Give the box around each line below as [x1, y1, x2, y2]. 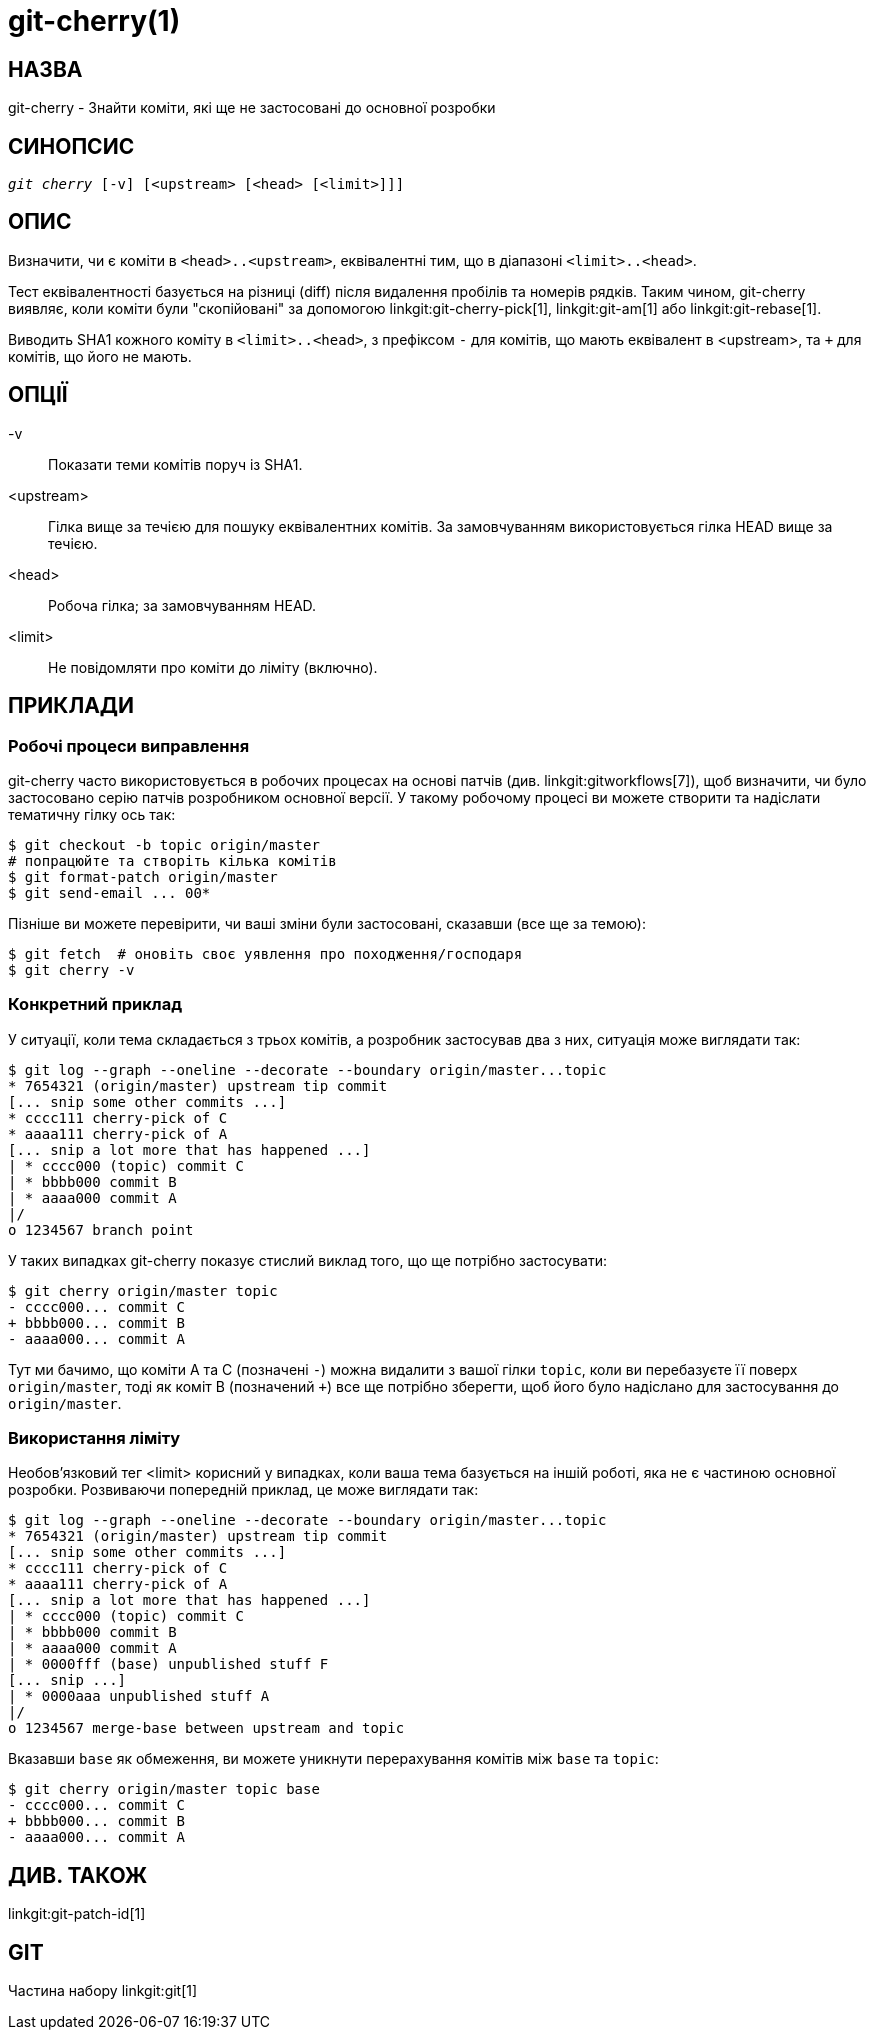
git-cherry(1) [8, 4, 181, 38]
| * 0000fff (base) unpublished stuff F [8, 1656, 329, 1673]
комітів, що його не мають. [8, 347, 192, 365]
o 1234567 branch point [8, 1221, 194, 1238]
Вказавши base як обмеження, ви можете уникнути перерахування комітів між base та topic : [8, 1750, 659, 1768]
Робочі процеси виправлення [8, 735, 250, 756]
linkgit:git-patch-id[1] [8, 1905, 146, 1923]
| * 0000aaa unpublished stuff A [8, 1688, 270, 1705]
